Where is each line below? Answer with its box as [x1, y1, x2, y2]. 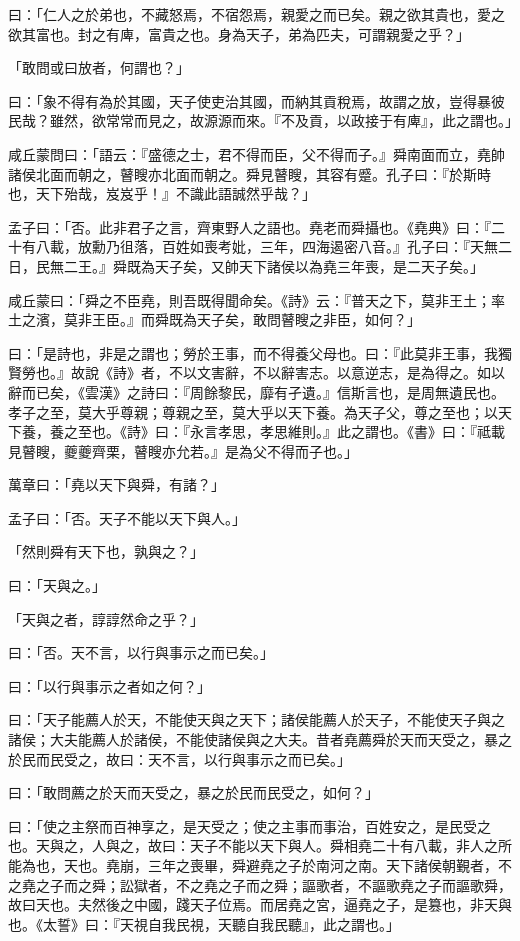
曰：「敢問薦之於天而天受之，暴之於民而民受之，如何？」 [8, 782, 379, 803]
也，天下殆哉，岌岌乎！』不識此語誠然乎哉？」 [8, 183, 316, 204]
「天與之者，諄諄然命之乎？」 [8, 608, 204, 629]
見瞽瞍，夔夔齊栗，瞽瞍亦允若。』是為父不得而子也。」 [8, 440, 358, 461]
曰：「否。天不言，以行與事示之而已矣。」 [8, 642, 274, 663]
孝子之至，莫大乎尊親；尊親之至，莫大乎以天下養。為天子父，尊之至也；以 [8, 401, 498, 422]
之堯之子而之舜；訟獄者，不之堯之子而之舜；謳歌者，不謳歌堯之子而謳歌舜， [8, 874, 512, 895]
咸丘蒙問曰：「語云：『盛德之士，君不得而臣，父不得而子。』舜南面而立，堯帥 [8, 143, 505, 164]
